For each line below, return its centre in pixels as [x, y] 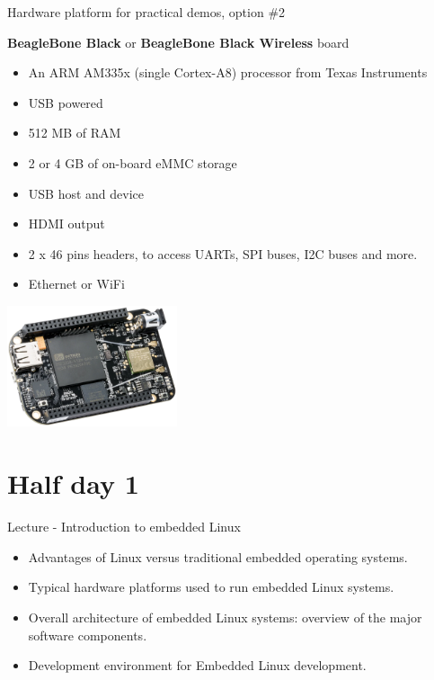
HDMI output [66, 224]
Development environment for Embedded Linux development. [197, 665]
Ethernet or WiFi [76, 284]
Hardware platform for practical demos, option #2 [146, 12]
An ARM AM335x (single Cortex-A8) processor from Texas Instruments [228, 72]
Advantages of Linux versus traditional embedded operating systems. [218, 556]
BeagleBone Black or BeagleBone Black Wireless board [178, 42]
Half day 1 [73, 483]
